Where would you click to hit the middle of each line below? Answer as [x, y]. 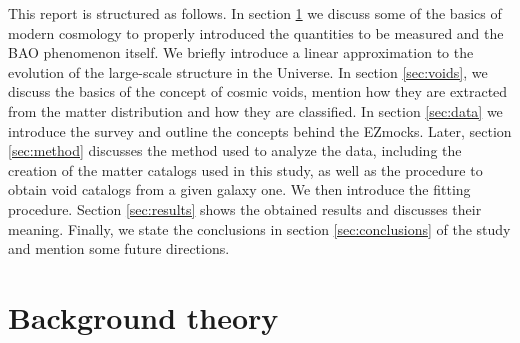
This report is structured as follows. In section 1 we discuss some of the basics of [255, 13]
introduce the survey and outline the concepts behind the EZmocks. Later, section [260, 130]
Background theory [143, 316]
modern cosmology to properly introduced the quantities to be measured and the [256, 32]
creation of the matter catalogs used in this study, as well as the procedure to [245, 169]
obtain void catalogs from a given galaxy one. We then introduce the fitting [239, 189]
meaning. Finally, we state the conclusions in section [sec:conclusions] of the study [259, 228]
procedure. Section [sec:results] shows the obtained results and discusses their [245, 208]
